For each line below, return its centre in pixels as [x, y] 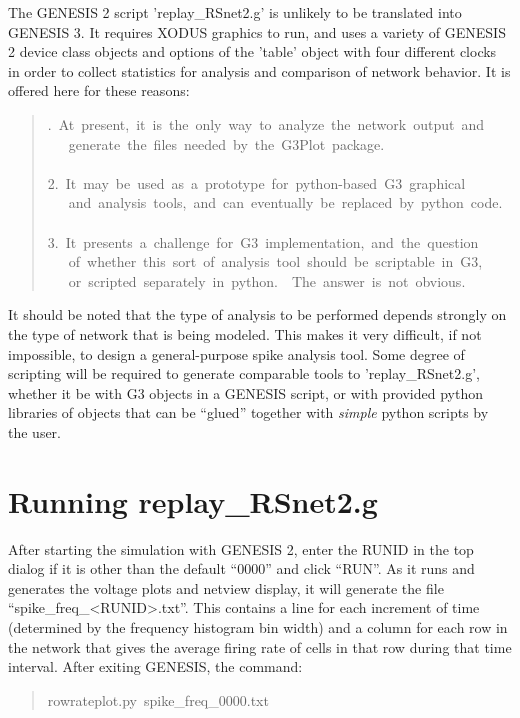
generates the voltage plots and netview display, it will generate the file [226, 587]
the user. [35, 431]
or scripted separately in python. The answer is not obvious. [267, 280]
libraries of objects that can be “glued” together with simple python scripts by [248, 412]
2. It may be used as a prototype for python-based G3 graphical [256, 182]
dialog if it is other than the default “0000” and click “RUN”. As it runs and [241, 568]
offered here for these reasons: [99, 90]
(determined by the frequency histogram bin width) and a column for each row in [258, 626]
